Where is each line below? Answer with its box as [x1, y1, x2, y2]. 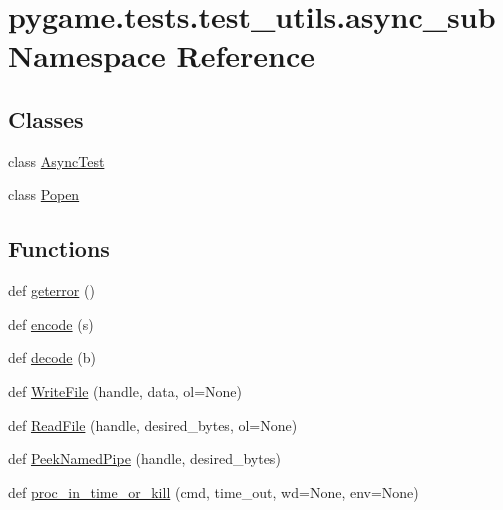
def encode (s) [8, 313, 94, 334]
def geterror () [8, 280, 95, 301]
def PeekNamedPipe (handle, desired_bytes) [8, 448, 281, 469]
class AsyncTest [8, 150, 105, 171]
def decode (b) [8, 347, 96, 368]
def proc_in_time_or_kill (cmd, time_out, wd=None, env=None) [8, 481, 419, 502]
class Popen [8, 184, 80, 205]
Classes [8, 103, 84, 134]
